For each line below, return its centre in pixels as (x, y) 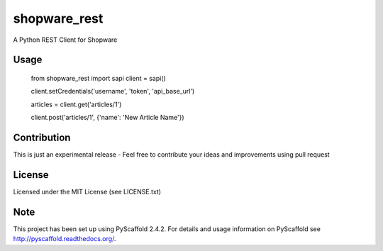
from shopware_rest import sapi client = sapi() (98, 78)
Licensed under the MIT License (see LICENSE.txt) (87, 191)
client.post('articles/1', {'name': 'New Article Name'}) (107, 118)
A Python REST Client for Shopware (65, 40)
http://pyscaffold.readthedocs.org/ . (65, 239)
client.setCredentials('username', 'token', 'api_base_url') (113, 91)
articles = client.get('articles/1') (76, 104)
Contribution (42, 137)
